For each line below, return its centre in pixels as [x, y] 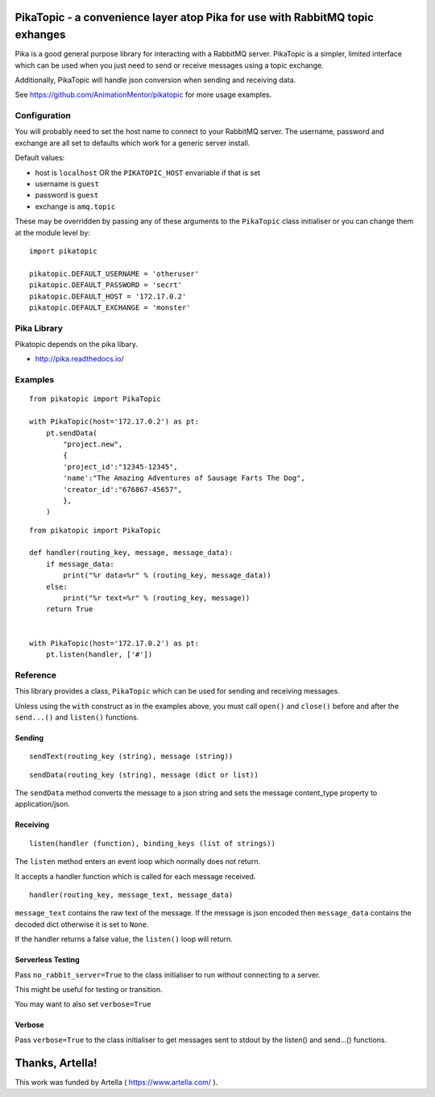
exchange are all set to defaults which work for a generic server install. [133, 143]
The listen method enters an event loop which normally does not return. [138, 861]
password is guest [67, 195]
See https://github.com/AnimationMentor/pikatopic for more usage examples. [143, 95]
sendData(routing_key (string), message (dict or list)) [144, 775]
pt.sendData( [71, 433]
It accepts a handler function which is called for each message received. [135, 876]
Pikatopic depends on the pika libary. [77, 344]
